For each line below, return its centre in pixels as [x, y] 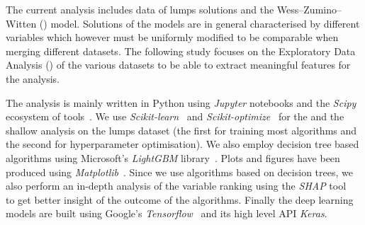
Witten [21, 23]
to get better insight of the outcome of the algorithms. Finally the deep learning [180, 199]
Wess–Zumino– [309, 9]
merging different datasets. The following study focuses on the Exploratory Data [181, 51]
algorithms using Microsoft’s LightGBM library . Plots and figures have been [173, 157]
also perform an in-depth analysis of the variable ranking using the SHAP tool [176, 186]
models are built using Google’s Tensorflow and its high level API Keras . [167, 213]
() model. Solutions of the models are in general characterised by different [200, 23]
